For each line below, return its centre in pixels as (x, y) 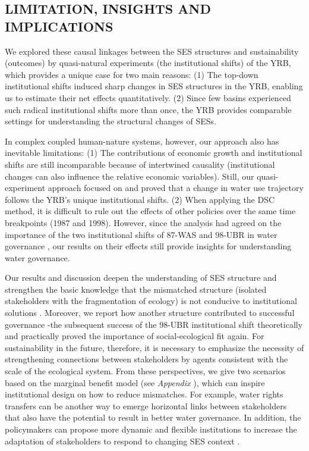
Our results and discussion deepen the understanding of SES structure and (141, 278)
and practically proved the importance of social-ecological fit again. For (135, 336)
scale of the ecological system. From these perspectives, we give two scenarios (145, 371)
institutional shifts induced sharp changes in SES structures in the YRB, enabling (154, 86)
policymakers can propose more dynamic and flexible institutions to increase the (151, 429)
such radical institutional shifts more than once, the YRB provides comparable (148, 109)
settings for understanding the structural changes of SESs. (111, 121)
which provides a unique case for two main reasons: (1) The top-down (132, 74)
